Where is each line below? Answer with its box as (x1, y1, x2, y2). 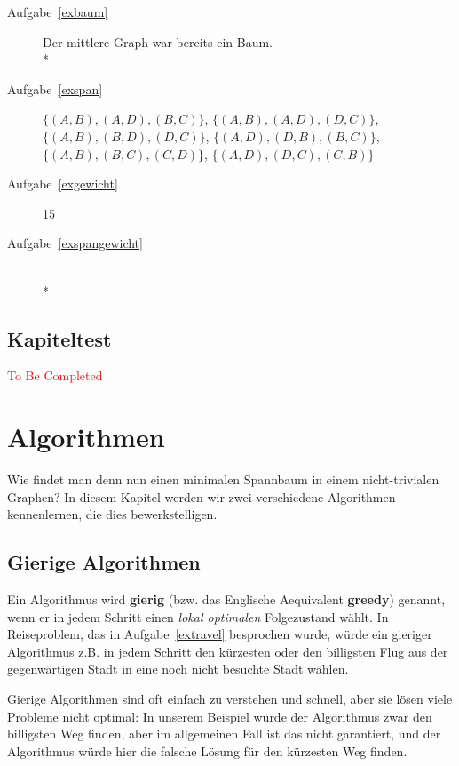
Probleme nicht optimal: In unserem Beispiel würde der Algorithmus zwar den (7, 706, 432, 725)
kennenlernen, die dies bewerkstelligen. (7, 505, 218, 523)
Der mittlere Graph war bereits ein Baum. (43, 32, 273, 51)
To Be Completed (7, 366, 103, 385)
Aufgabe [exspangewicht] (7, 234, 143, 252)
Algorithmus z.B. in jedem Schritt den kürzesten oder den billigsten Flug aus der (7, 642, 448, 660)
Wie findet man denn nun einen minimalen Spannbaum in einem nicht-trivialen (7, 470, 439, 489)
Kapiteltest (7, 324, 112, 352)
